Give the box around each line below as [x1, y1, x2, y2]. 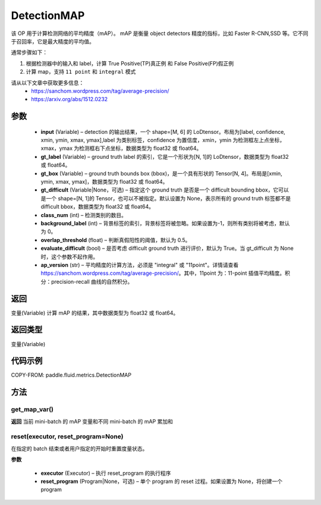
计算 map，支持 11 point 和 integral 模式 [26, 68, 136, 76]
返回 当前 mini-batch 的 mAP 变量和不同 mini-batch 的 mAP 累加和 [11, 418, 174, 425]
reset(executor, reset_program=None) [11, 432, 124, 441]
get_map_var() [11, 405, 53, 413]
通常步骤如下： [11, 49, 48, 56]
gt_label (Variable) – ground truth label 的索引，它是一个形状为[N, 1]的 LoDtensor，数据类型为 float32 [40, 153, 289, 160]
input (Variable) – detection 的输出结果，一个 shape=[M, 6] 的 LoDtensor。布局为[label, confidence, [40, 128, 285, 135]
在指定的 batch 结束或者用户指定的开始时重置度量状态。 [11, 445, 148, 452]
